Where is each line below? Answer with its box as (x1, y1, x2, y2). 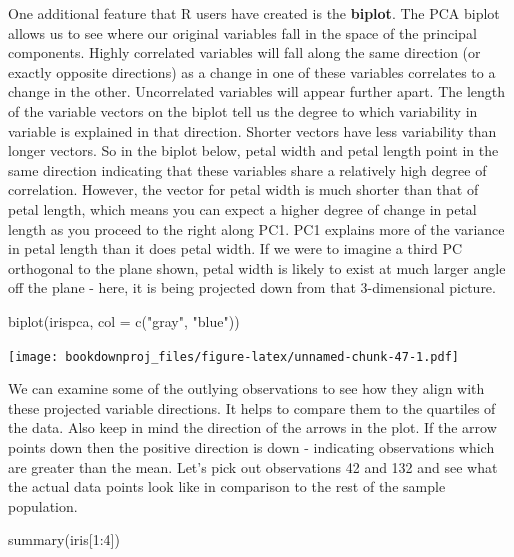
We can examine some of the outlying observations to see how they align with (8, 378, 485, 399)
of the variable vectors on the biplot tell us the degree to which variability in (8, 100, 478, 121)
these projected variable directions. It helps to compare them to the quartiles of (8, 397, 496, 418)
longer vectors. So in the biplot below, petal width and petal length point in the (8, 140, 499, 161)
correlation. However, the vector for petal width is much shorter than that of (8, 179, 479, 200)
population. (8, 495, 78, 516)
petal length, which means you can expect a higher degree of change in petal (8, 198, 477, 219)
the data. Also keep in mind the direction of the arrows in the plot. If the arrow (8, 417, 497, 438)
